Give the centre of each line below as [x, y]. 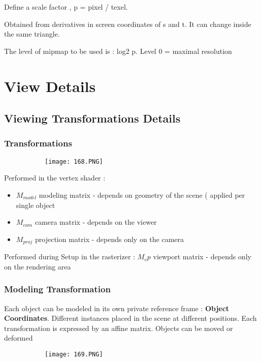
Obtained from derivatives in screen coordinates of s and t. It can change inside [128, 24]
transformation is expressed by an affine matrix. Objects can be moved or [119, 328]
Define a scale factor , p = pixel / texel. [66, 7]
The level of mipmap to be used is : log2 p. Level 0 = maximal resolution [118, 51]
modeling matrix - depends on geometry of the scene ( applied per [142, 195]
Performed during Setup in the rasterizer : [70, 257]
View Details [50, 86]
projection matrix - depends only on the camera [110, 239]
